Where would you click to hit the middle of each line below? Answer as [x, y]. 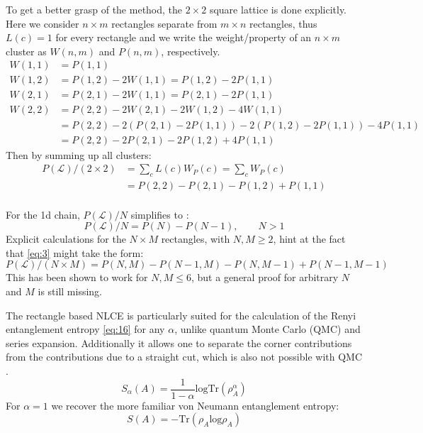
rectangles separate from [164, 23]
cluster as [26, 51]
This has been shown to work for [77, 277]
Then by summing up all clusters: [79, 154]
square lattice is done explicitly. [278, 9]
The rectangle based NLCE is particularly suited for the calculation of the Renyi [181, 315]
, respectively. [191, 51]
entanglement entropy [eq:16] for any [85, 329]
